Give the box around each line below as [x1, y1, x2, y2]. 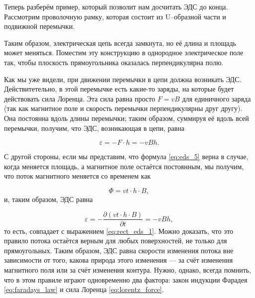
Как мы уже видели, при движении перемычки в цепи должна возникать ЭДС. [4, 74, 242, 84]
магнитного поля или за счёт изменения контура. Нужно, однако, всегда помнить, [4, 264, 252, 275]
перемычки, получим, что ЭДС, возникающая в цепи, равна [4, 122, 184, 133]
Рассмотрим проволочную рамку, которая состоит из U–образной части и [4, 11, 226, 21]
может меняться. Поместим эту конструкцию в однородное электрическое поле [4, 47, 244, 58]
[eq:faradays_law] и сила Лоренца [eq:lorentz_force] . [4, 284, 164, 295]
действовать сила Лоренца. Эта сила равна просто [4, 93, 155, 103]
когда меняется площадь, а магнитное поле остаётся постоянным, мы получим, [4, 161, 244, 171]
